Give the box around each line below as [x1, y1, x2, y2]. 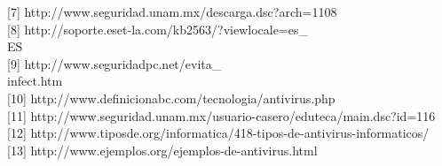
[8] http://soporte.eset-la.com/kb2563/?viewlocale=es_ [7, 19, 308, 38]
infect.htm [7, 72, 63, 90]
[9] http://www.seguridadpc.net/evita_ [7, 54, 222, 72]
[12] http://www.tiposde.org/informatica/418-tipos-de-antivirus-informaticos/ [7, 124, 430, 142]
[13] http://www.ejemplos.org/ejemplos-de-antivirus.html [7, 140, 318, 159]
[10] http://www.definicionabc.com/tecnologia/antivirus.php [7, 88, 335, 107]
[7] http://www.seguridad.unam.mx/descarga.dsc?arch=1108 [7, 3, 337, 20]
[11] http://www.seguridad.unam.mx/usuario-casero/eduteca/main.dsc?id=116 [7, 106, 436, 124]
